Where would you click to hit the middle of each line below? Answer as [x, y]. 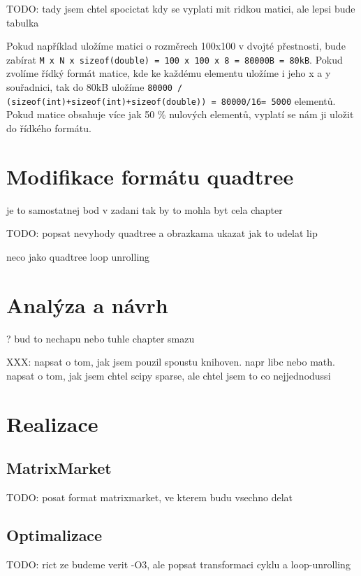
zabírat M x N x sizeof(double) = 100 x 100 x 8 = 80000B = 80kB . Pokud [175, 59]
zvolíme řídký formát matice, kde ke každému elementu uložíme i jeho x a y [169, 73]
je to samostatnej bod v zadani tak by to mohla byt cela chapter [145, 209]
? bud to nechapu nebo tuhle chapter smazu [101, 338]
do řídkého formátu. [49, 128]
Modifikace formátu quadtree [150, 176]
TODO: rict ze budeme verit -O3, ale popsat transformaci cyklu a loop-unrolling [178, 564]
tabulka [23, 22]
